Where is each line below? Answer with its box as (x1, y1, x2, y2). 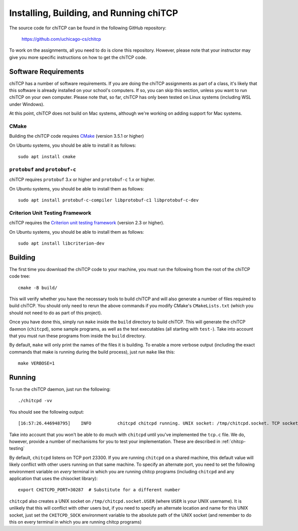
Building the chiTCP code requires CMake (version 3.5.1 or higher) (9, 133, 144, 139)
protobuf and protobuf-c (9, 166, 76, 173)
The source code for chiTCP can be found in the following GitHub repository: (9, 25, 166, 31)
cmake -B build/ (18, 285, 58, 290)
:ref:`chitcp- (221, 439, 246, 444)
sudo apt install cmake (18, 154, 76, 160)
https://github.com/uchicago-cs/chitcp (21, 36, 101, 42)
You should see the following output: (9, 409, 84, 415)
